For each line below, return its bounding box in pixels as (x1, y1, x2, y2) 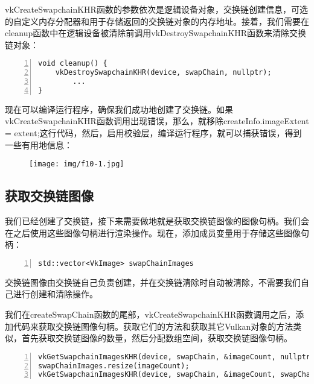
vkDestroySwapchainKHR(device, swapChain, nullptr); (55, 68, 272, 77)
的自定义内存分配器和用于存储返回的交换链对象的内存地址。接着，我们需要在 (5, 14, 309, 27)
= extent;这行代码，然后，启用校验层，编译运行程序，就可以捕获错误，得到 (5, 127, 302, 139)
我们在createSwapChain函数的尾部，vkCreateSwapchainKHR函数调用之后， (5, 307, 296, 320)
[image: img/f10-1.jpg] (29, 160, 124, 169)
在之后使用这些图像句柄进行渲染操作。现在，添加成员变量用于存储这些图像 (5, 226, 301, 239)
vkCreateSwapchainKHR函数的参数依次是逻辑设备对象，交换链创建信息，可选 (5, 3, 308, 15)
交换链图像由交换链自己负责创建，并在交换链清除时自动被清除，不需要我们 (5, 275, 301, 288)
